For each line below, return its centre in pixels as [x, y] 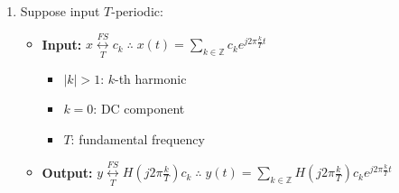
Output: [67, 172]
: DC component [139, 109]
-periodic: [137, 11]
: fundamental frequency [138, 138]
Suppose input [60, 11]
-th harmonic [150, 78]
